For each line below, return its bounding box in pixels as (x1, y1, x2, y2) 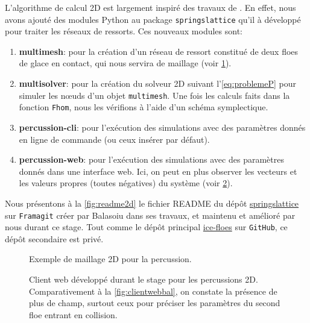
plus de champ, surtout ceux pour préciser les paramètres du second (29, 296, 280, 309)
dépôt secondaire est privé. (5, 232, 104, 245)
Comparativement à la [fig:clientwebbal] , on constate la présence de (29, 284, 277, 297)
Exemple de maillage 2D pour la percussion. (29, 252, 192, 265)
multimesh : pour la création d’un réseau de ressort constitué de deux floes (19, 45, 299, 57)
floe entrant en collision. (29, 308, 118, 321)
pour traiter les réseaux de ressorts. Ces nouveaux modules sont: (5, 25, 242, 37)
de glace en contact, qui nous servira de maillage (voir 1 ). (19, 57, 232, 69)
